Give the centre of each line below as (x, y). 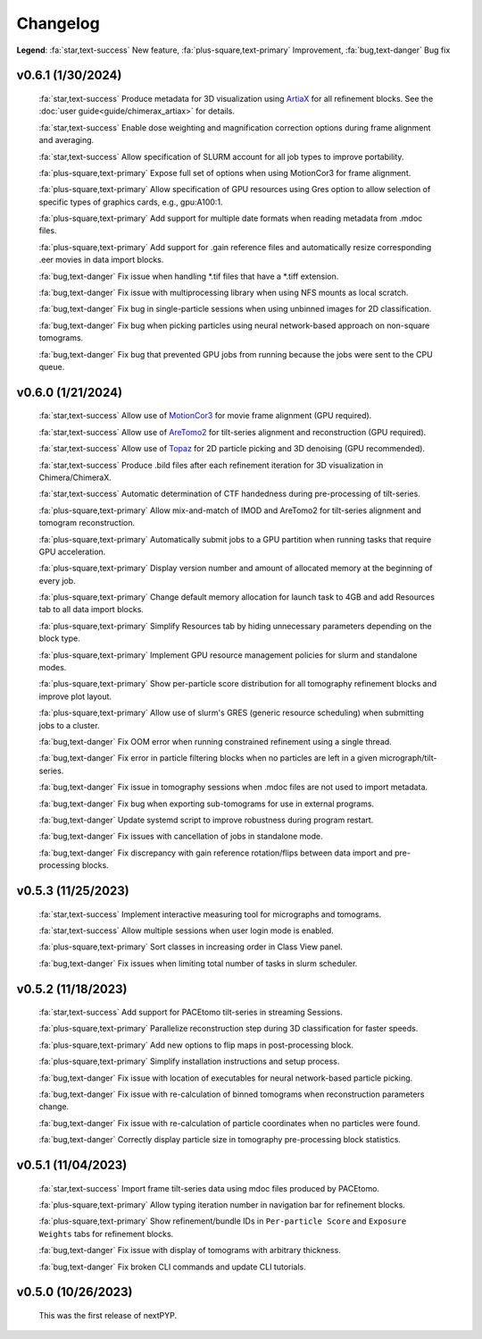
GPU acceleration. (72, 552)
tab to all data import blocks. (91, 610)
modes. (53, 668)
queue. (52, 366)
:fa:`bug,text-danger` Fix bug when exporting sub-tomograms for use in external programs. (207, 804)
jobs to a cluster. (69, 725)
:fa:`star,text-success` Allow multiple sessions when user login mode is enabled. (186, 931)
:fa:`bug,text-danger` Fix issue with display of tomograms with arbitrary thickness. (190, 1251)
